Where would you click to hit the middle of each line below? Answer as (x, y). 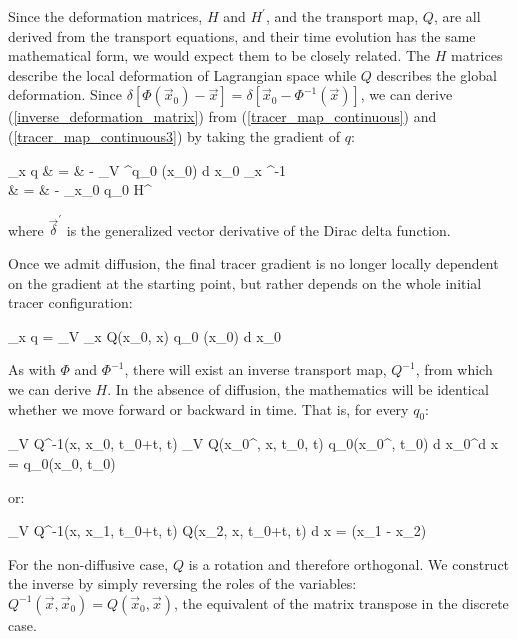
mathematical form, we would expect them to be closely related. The (219, 55)
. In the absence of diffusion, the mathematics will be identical (298, 389)
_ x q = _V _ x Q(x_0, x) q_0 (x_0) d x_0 (145, 335)
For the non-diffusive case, (88, 563)
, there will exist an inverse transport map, (255, 369)
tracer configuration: (70, 302)
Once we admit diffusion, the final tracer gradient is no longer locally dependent (253, 263)
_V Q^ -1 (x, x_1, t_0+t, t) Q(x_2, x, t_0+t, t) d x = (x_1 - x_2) (217, 530)
